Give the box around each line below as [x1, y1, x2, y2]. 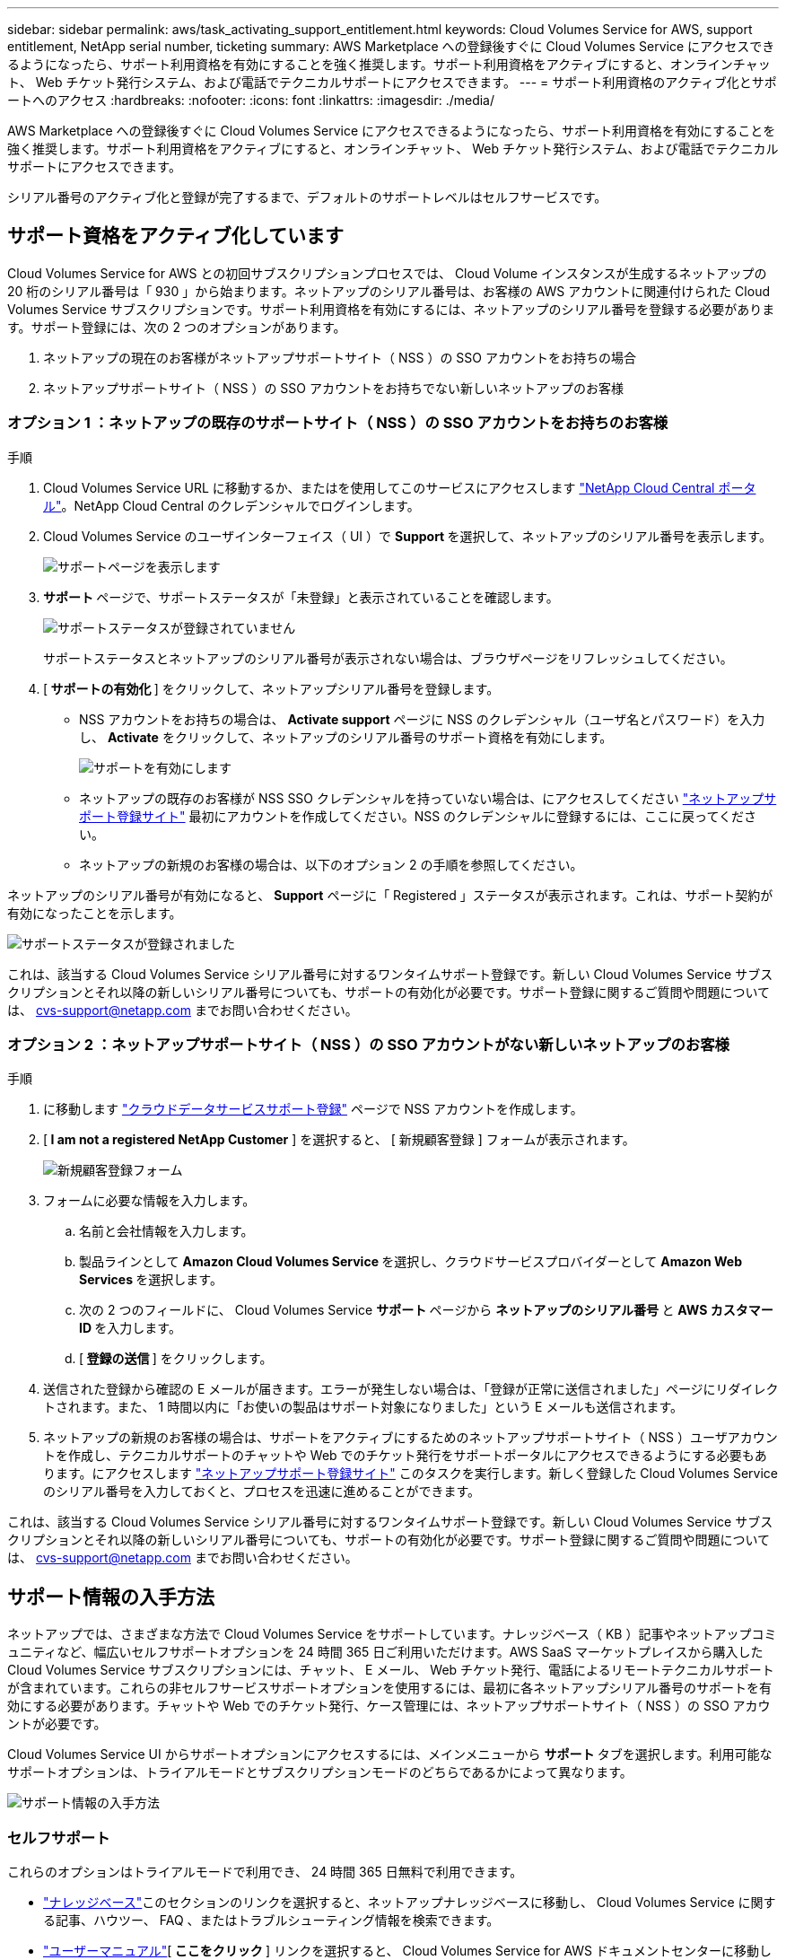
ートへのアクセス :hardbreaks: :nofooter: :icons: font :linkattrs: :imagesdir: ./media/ [7, 92, 495, 108]
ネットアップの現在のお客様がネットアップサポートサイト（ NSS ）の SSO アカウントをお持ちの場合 [43, 349, 636, 365]
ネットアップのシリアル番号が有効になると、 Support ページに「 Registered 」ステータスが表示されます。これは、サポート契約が [7, 887, 773, 903]
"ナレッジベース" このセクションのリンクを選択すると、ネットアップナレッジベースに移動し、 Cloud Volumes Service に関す [43, 1894, 776, 1910]
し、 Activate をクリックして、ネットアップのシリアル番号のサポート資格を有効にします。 [79, 729, 613, 745]
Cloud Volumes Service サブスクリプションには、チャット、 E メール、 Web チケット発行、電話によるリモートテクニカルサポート [7, 1662, 774, 1678]
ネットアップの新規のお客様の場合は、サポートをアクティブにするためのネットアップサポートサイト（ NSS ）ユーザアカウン [43, 1430, 778, 1446]
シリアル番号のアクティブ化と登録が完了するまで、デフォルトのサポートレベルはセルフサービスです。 [7, 189, 607, 205]
